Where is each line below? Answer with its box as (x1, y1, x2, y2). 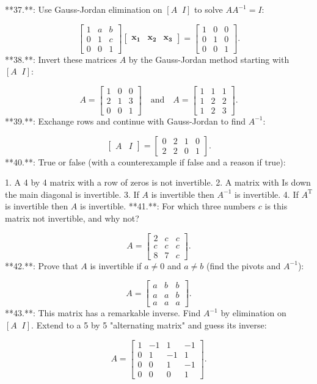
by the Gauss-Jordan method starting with (128, 53, 290, 65)
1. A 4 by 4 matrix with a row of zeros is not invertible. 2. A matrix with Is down (5, 176, 311, 189)
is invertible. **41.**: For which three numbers (80, 200, 256, 212)
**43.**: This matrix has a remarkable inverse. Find (5, 306, 201, 319)
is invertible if (90, 259, 142, 272)
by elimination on (220, 306, 286, 319)
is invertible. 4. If (235, 187, 299, 200)
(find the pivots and (206, 259, 281, 272)
